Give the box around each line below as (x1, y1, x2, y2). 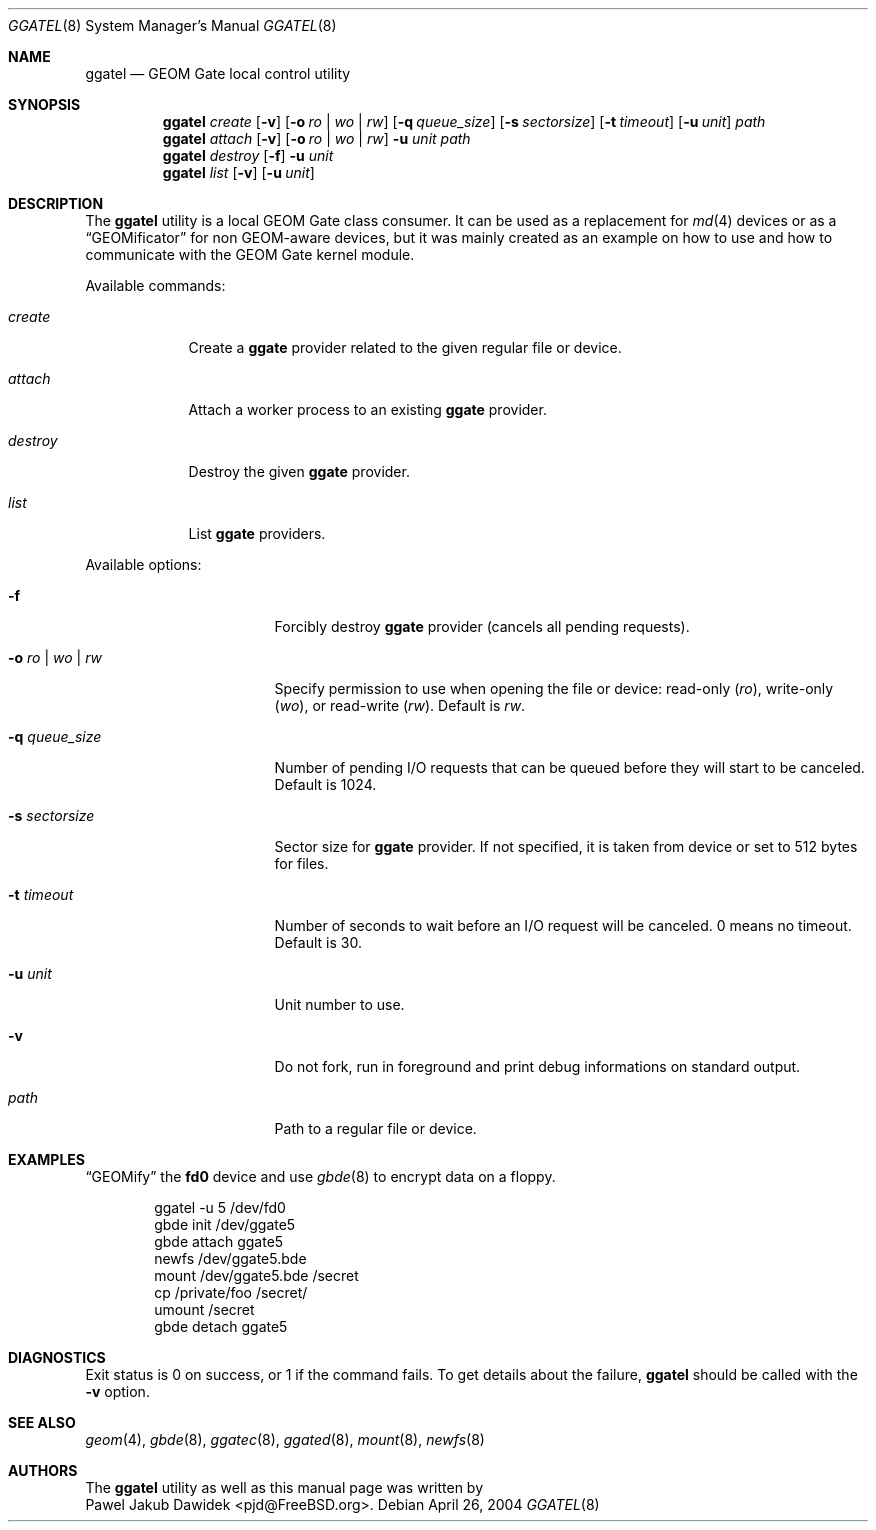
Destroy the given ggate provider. (188, 463, 410, 480)
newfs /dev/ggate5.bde (154, 1250, 307, 1267)
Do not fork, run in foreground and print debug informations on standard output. (274, 1058, 801, 1075)
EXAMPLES (8, 1151, 85, 1168)
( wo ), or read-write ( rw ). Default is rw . (274, 697, 526, 714)
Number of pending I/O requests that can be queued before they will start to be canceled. (274, 759, 865, 776)
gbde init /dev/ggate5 (154, 1216, 296, 1233)
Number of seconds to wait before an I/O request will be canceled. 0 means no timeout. (274, 917, 852, 934)
